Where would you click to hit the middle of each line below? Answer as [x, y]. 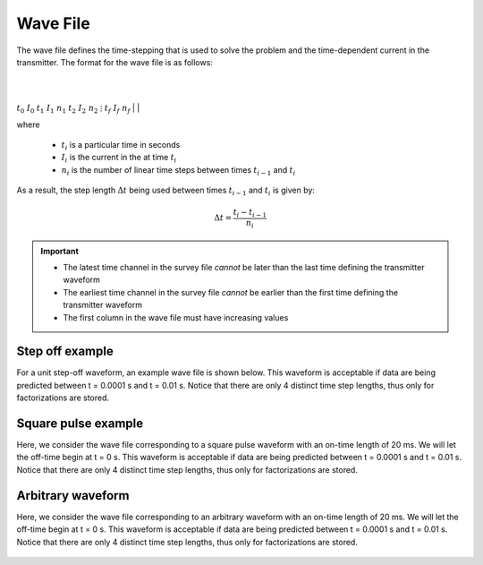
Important [60, 251]
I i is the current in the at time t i [119, 158]
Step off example [65, 351]
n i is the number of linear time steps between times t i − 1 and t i [178, 171]
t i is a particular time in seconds [121, 146]
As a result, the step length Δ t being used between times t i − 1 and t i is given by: [165, 191]
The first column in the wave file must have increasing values [176, 317]
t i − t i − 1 [250, 213]
